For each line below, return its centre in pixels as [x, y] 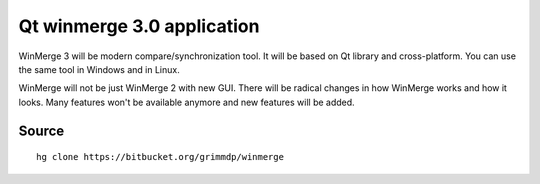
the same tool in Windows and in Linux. [99, 69]
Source [41, 130]
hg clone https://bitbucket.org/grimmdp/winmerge [160, 157]
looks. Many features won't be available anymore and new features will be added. [186, 102]
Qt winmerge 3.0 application [139, 26]
